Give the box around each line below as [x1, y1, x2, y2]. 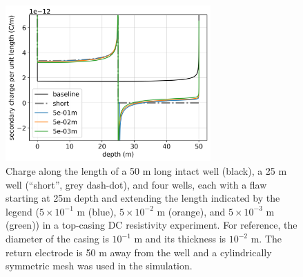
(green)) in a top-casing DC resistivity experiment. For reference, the [6, 218, 297, 232]
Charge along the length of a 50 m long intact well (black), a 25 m [6, 164, 287, 178]
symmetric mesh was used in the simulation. [6, 258, 193, 273]
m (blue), [77, 204, 117, 218]
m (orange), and [157, 204, 226, 218]
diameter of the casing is [6, 231, 109, 246]
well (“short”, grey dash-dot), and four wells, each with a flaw [6, 177, 267, 191]
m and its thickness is [134, 231, 226, 246]
